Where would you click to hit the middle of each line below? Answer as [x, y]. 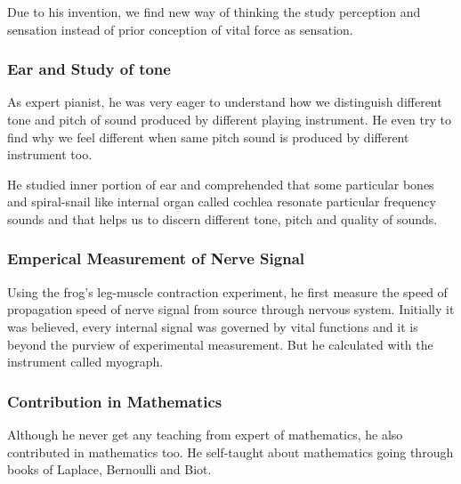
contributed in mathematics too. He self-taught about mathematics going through [230, 452]
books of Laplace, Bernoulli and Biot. [109, 469]
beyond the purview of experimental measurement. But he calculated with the [220, 344]
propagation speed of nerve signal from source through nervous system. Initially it [231, 309]
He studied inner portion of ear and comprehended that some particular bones [221, 184]
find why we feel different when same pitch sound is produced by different [208, 137]
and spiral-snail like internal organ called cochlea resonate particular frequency [222, 202]
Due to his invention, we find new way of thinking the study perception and [214, 12]
